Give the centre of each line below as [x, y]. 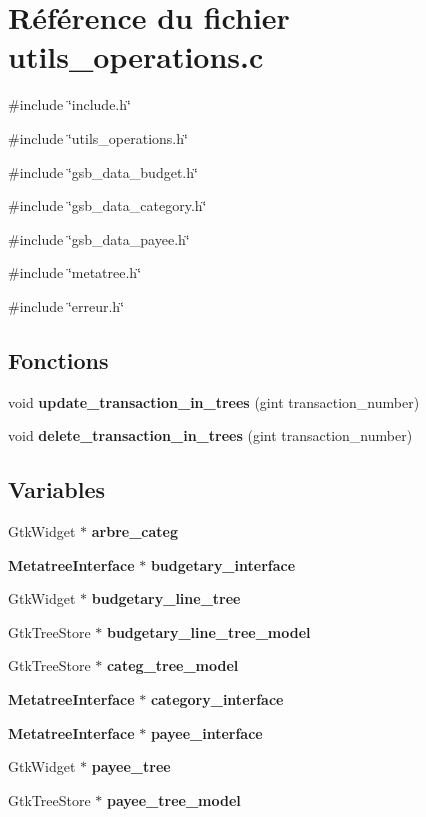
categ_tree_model [172, 665]
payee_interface [206, 732]
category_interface [217, 699]
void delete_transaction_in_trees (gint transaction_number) [210, 435]
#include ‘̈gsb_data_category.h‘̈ [107, 205]
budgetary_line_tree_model [208, 631]
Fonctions [58, 359]
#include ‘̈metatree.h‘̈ [75, 272]
